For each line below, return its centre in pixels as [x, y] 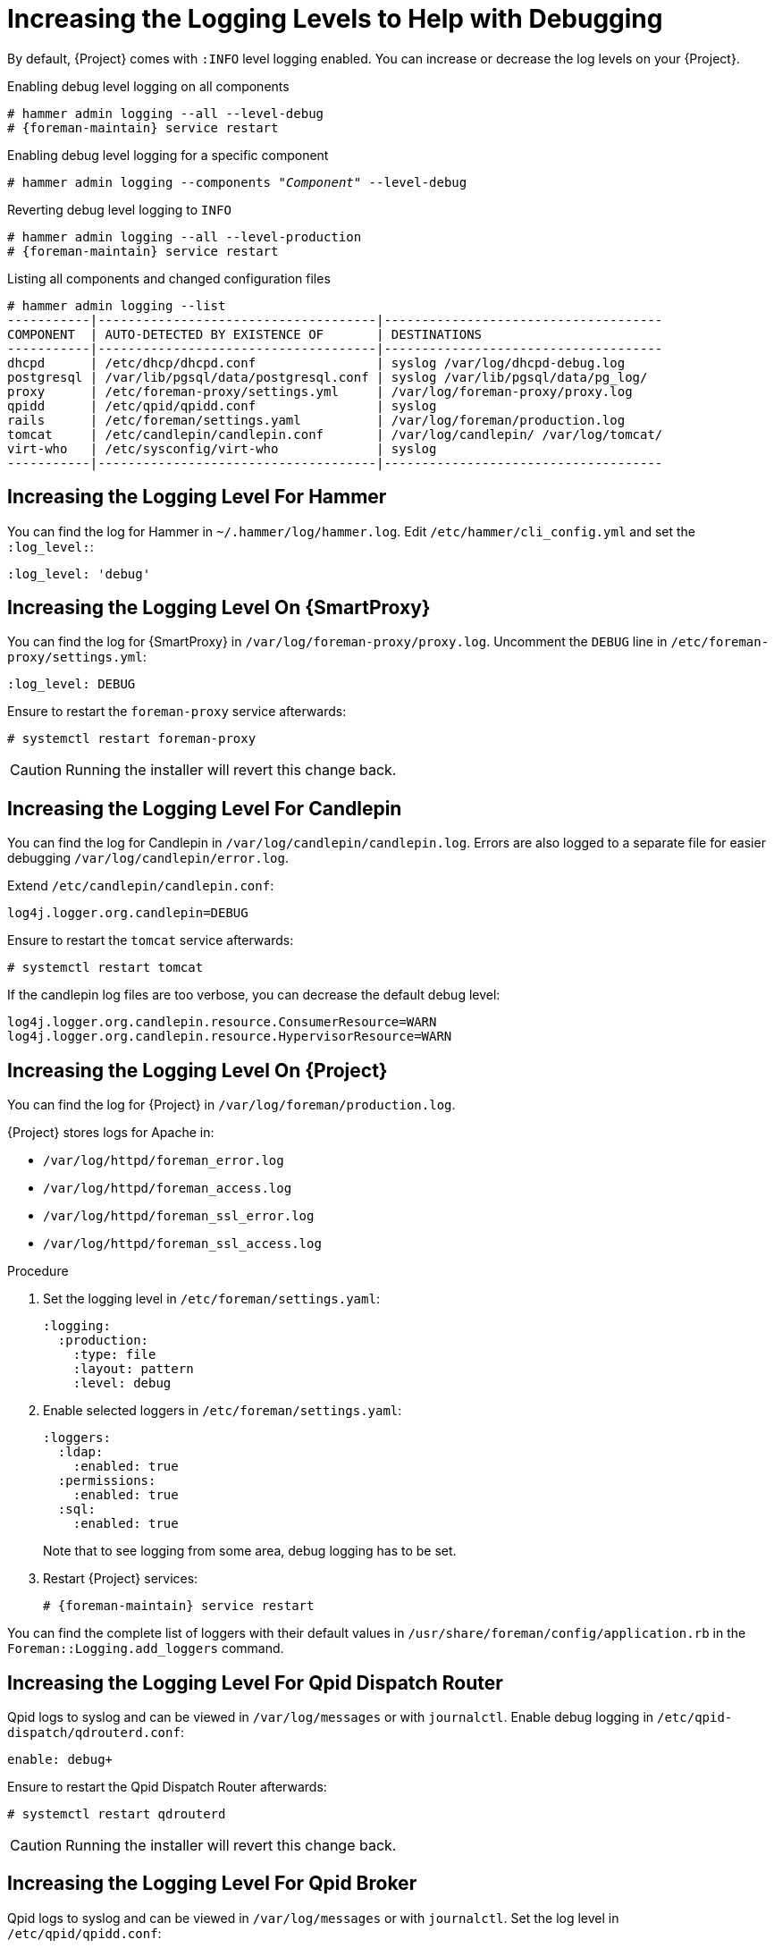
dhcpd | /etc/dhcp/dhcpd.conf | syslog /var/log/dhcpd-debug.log [316, 363]
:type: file [114, 1355]
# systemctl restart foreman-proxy [132, 739]
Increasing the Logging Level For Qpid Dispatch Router [255, 1682]
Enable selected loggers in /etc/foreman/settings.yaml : [223, 1411]
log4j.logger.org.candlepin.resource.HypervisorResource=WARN [230, 1037]
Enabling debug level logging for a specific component [168, 155]
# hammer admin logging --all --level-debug [166, 113]
